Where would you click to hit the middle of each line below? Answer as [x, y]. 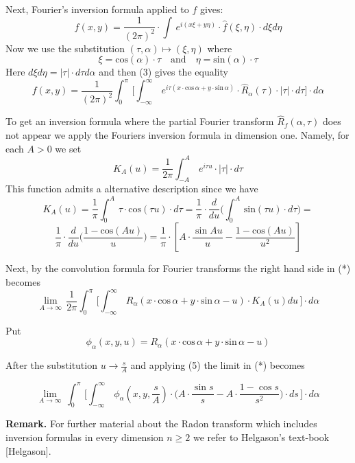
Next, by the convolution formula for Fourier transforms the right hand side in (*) [178, 268]
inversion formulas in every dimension [85, 437]
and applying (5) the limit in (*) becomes [218, 365]
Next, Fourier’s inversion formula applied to [97, 9]
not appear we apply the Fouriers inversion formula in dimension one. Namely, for [177, 134]
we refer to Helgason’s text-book [261, 437]
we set [68, 148]
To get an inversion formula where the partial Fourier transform [140, 121]
